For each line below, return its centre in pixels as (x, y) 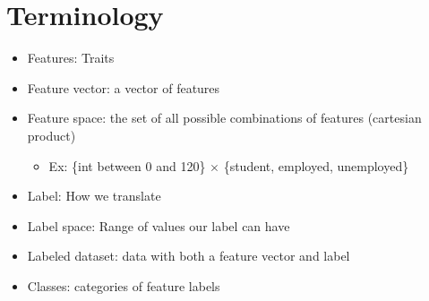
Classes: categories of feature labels (124, 285)
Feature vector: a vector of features (124, 87)
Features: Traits (71, 58)
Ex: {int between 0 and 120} (127, 165)
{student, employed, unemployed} (316, 165)
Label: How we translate (94, 196)
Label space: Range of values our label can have (159, 225)
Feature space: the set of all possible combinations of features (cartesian (224, 118)
